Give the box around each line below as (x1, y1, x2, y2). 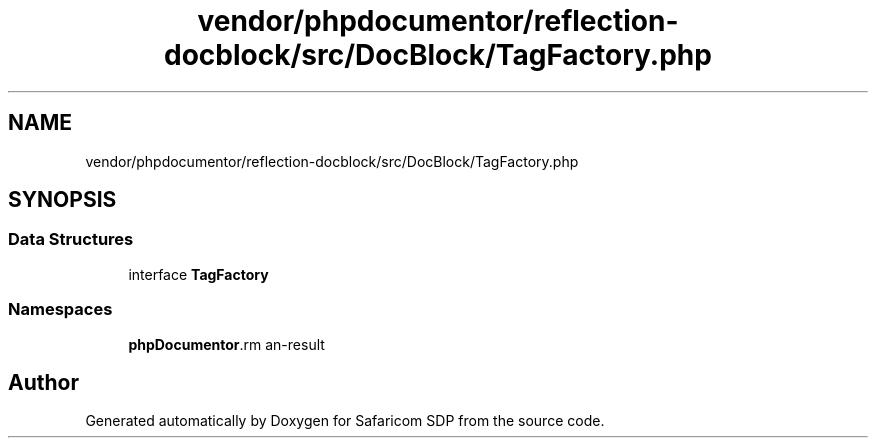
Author (8, 369, 79, 395)
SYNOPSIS (8, 187, 117, 213)
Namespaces (8, 299, 113, 320)
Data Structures (8, 229, 134, 250)
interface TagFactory (128, 265, 269, 283)
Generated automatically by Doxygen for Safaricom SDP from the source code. (85, 412, 605, 430)
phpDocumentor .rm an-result (128, 335, 325, 353)
